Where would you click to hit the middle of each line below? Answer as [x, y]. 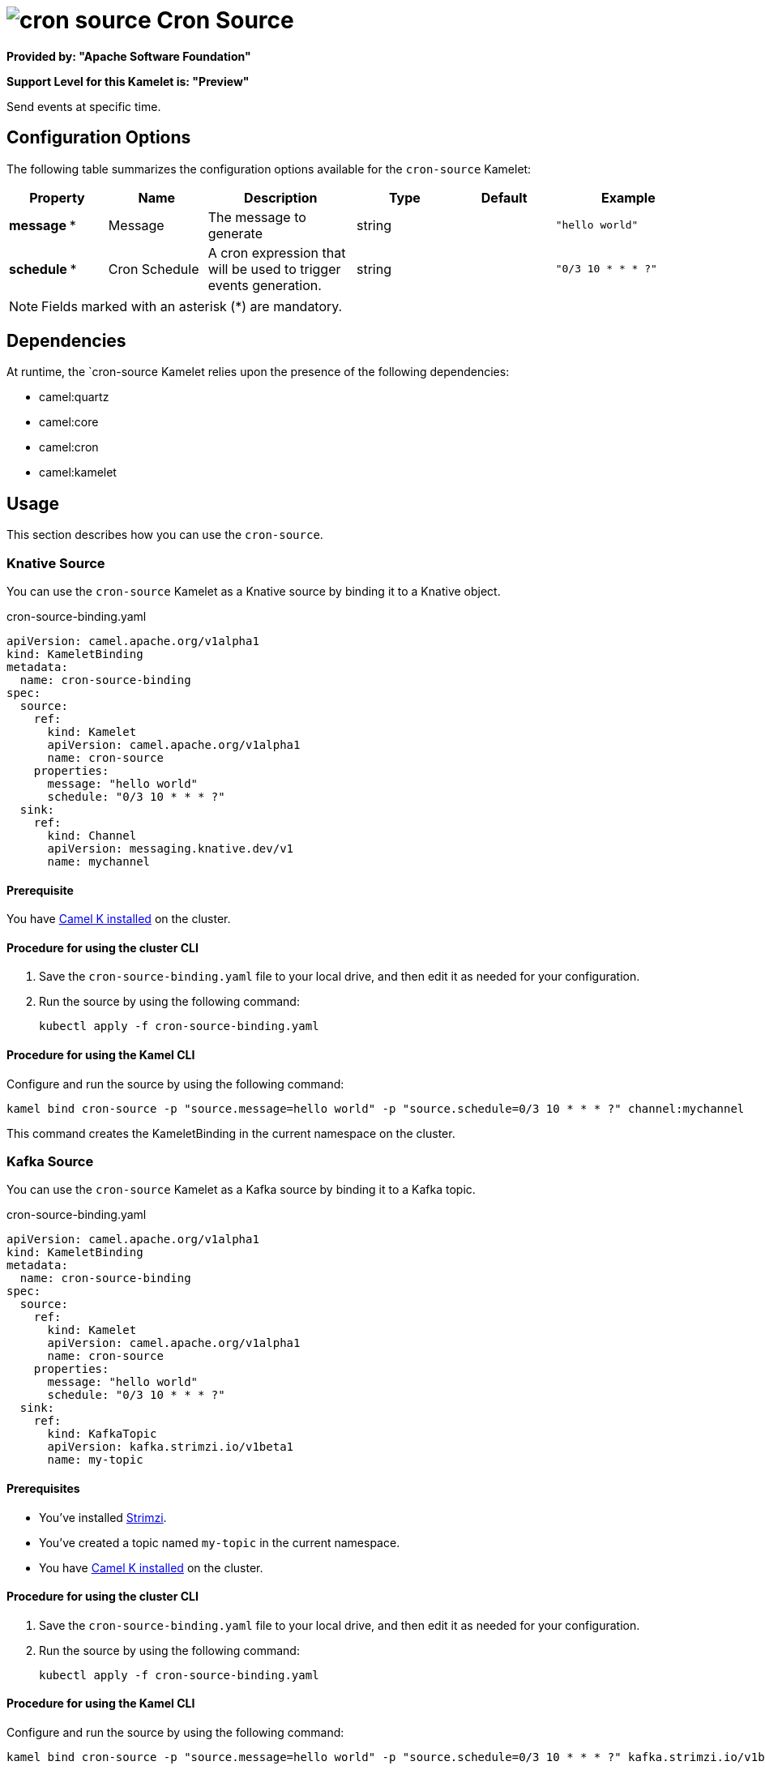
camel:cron [69, 447]
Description [281, 197]
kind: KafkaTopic [102, 1434]
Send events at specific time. [84, 106]
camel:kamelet [78, 472]
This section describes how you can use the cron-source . [165, 535]
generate [235, 233]
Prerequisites [43, 1489]
